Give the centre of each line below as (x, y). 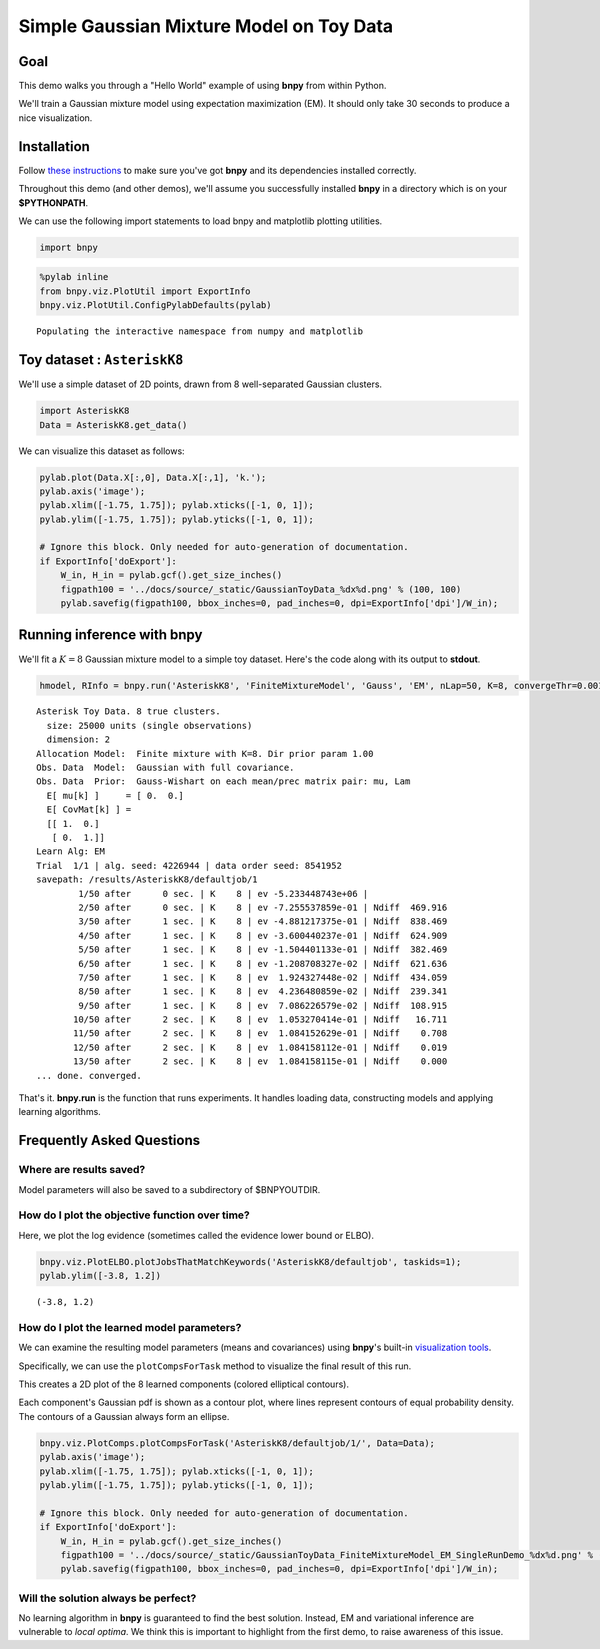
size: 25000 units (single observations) (149, 725)
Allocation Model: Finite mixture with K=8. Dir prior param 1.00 (205, 753)
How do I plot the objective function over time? (134, 1215)
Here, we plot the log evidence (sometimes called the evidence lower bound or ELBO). (196, 1235)
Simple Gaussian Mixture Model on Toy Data (206, 26)
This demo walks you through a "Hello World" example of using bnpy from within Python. (202, 86)
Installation (54, 146)
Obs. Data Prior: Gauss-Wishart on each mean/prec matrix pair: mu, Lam (223, 781)
